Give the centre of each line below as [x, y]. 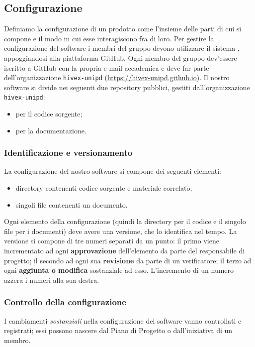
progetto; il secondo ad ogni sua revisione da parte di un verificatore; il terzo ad [128, 260]
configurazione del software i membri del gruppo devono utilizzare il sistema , [122, 48]
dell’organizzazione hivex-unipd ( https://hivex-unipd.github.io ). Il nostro [117, 77]
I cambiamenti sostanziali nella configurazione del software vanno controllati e [123, 320]
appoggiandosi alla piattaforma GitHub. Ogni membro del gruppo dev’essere [121, 58]
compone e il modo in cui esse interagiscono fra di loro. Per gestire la [109, 38]
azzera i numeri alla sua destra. [52, 280]
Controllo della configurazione [65, 302]
